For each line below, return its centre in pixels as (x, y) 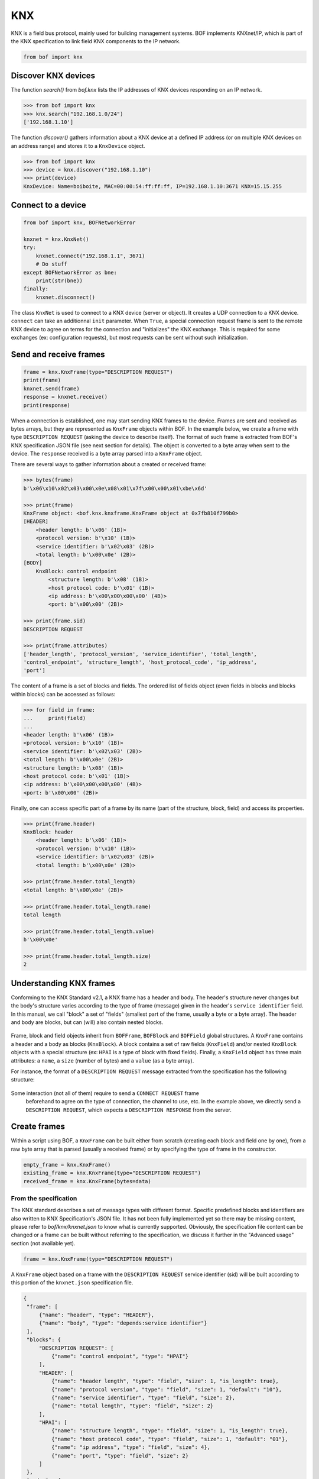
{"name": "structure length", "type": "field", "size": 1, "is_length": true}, (170, 1431)
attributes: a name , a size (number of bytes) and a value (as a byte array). (102, 1060)
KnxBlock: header (48, 832)
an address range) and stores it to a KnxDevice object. (78, 146)
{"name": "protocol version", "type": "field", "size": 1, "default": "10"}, (167, 1389)
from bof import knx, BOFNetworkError (79, 223)
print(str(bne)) (59, 281)
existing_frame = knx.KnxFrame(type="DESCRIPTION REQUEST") (112, 1173)
